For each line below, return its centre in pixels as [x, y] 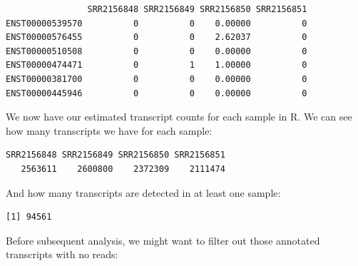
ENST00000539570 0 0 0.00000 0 [157, 23]
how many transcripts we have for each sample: [109, 130]
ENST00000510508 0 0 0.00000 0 [157, 51]
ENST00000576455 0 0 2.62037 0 [157, 37]
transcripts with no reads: [62, 254]
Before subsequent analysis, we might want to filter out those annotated [163, 240]
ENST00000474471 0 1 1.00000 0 [157, 65]
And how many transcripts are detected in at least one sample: [143, 192]
